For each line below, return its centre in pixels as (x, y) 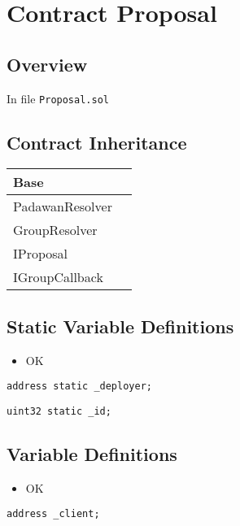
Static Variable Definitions (120, 326)
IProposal (41, 254)
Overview (47, 64)
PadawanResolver (63, 206)
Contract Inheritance (97, 142)
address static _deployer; (79, 387)
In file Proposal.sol (58, 98)
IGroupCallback (58, 277)
